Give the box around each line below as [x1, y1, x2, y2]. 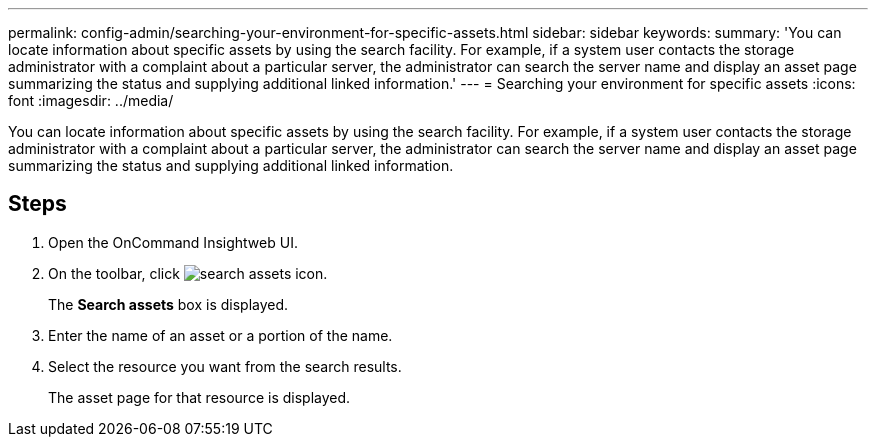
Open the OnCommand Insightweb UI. [48, 233, 298, 251]
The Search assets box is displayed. [48, 295, 289, 313]
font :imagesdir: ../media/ [8, 92, 174, 109]
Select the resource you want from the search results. [48, 357, 402, 375]
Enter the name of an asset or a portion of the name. [48, 326, 393, 344]
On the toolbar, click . [48, 264, 328, 282]
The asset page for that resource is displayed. [48, 388, 351, 406]
